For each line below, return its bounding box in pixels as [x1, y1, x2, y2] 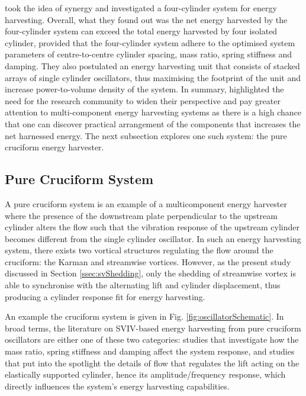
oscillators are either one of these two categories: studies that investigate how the [5, 333, 299, 346]
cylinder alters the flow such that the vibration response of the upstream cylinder [5, 221, 300, 233]
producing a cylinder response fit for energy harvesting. [5, 290, 205, 302]
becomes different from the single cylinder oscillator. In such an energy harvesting [5, 232, 301, 244]
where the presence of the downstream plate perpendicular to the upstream [5, 209, 278, 221]
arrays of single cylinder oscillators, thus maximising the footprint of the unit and [5, 71, 301, 83]
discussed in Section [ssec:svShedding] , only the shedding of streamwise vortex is [5, 267, 297, 279]
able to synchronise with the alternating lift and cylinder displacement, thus [5, 279, 281, 291]
